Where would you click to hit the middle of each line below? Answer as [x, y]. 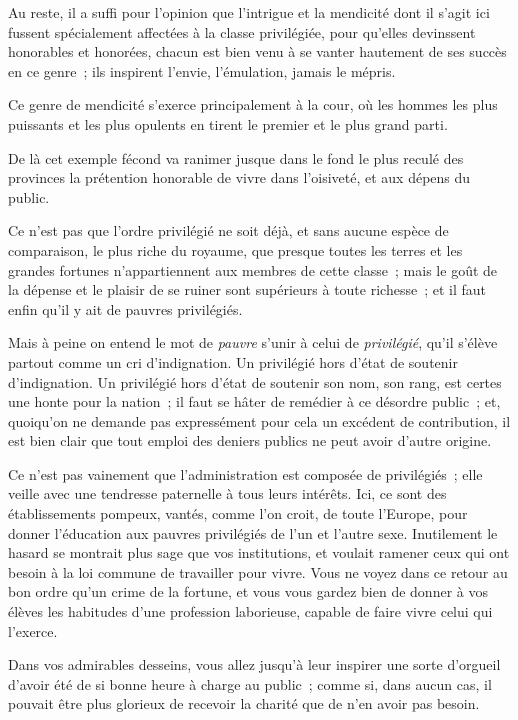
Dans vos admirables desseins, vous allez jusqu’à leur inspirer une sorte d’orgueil [254, 664]
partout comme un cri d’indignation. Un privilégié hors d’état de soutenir [233, 361]
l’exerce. [33, 630]
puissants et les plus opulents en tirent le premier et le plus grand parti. [228, 123]
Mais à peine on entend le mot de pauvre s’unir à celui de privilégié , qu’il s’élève [253, 342]
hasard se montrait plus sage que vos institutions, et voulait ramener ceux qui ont [259, 552]
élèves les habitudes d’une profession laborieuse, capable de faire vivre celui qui [250, 611]
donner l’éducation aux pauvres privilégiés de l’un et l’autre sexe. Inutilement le [253, 532]
